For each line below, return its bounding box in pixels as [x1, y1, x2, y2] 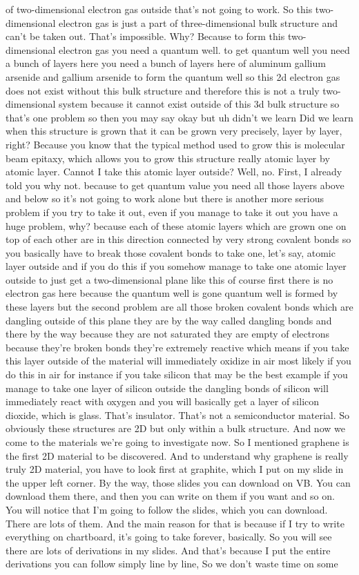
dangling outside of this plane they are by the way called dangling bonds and [6, 313, 332, 327]
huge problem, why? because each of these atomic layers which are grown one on [6, 218, 347, 233]
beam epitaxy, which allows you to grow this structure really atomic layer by [6, 150, 330, 165]
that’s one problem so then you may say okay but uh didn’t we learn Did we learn [6, 110, 353, 124]
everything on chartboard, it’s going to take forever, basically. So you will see [6, 529, 332, 544]
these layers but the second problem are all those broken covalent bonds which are [6, 300, 353, 314]
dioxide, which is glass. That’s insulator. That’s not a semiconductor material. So [6, 407, 350, 422]
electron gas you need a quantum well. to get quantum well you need [59, 42, 350, 57]
